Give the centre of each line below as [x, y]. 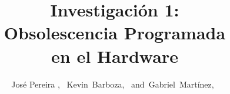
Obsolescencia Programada [115, 33]
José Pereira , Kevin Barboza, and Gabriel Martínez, [113, 84]
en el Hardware [115, 56]
